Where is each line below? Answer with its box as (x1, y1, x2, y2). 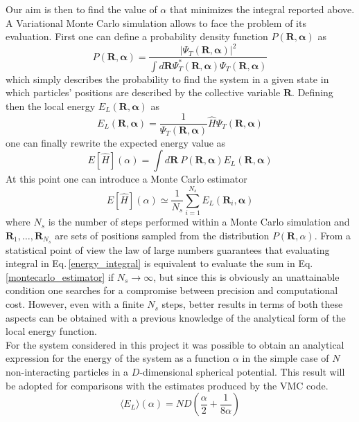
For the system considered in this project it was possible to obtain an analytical (6, 337, 344, 351)
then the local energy (6, 98, 96, 113)
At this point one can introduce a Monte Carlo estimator (6, 172, 247, 186)
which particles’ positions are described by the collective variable (6, 85, 281, 100)
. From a (314, 228, 351, 242)
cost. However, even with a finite (6, 297, 144, 311)
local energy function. (6, 324, 97, 338)
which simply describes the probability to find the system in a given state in (6, 71, 329, 86)
